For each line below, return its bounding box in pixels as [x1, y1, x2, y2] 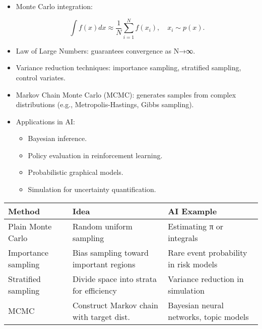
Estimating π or [168, 220, 224, 232]
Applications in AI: [16, 116, 75, 126]
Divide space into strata [72, 272, 157, 285]
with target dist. [72, 310, 130, 322]
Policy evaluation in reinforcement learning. [28, 150, 163, 160]
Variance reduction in [168, 272, 244, 285]
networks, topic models [168, 310, 249, 322]
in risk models [168, 258, 218, 270]
